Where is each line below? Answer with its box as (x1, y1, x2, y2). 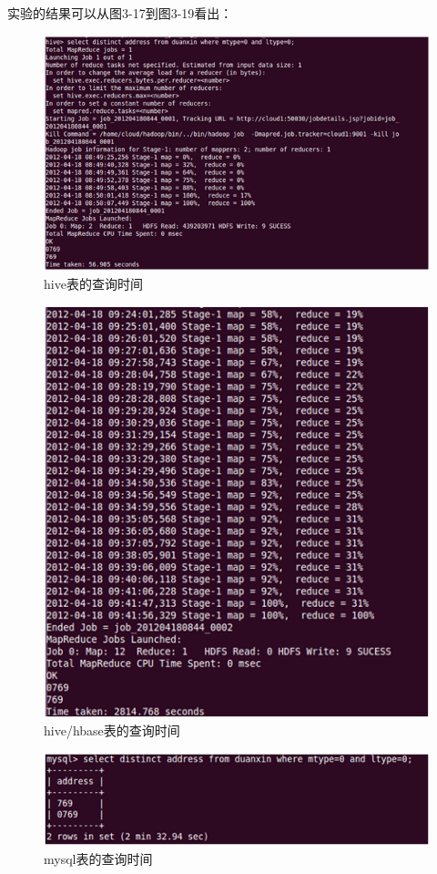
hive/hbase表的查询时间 (44, 721, 180, 740)
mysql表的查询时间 (44, 849, 153, 869)
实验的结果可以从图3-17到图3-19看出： (7, 4, 233, 22)
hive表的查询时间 (44, 273, 143, 293)
